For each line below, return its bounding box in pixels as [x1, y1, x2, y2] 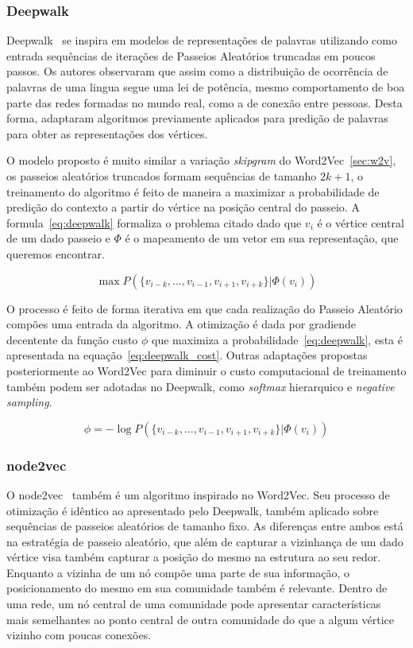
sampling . [6, 394, 52, 410]
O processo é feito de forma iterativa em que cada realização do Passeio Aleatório [6, 300, 403, 316]
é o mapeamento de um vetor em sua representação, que [125, 230, 399, 246]
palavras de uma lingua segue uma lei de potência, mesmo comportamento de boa [6, 79, 405, 95]
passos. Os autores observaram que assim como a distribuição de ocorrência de [6, 63, 388, 80]
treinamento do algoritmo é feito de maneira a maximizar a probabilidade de [6, 183, 380, 200]
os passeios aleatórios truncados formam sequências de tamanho [6, 167, 317, 184]
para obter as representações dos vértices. [6, 125, 208, 142]
